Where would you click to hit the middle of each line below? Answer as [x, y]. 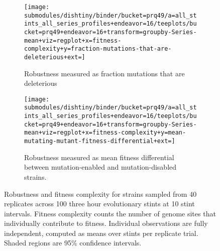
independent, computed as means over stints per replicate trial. [101, 233]
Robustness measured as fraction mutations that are [104, 73]
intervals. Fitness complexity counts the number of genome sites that [110, 213]
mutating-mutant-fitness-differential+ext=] [100, 141]
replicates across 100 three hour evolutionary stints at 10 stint [99, 204]
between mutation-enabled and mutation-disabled [100, 167]
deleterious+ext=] [55, 57]
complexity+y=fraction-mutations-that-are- [98, 49]
